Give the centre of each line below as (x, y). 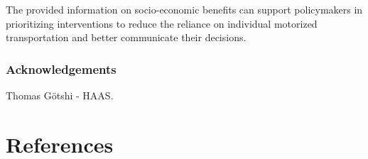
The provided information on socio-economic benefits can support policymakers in (184, 9)
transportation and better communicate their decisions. (126, 37)
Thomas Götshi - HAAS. (60, 95)
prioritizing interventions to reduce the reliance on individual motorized (162, 23)
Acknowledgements (61, 68)
